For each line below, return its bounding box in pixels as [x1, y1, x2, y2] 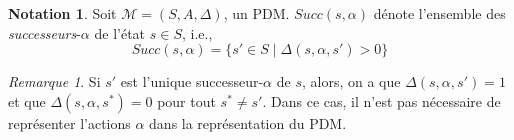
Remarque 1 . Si [8, 71, 101, 92]
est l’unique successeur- [120, 71, 264, 92]
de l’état [94, 22, 146, 43]
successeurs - [8, 22, 81, 43]
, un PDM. [223, 3, 290, 23]
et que [8, 90, 46, 111]
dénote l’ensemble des [373, 3, 506, 23]
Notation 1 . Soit [8, 3, 117, 23]
